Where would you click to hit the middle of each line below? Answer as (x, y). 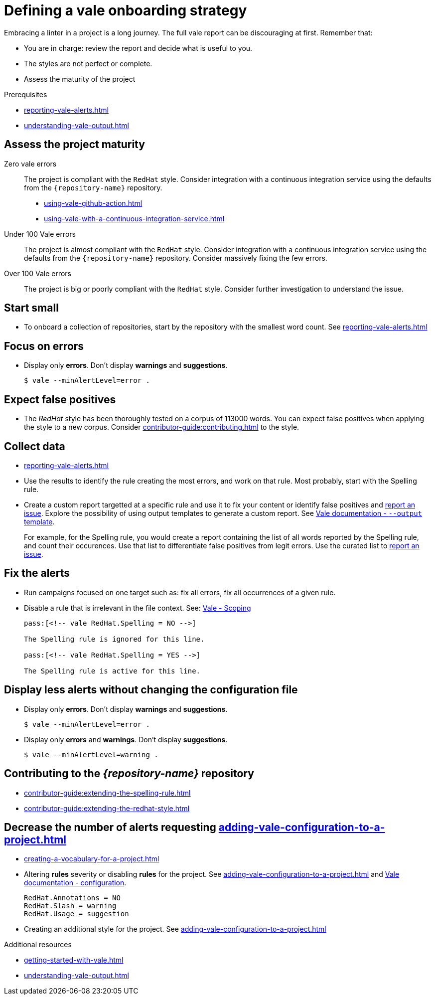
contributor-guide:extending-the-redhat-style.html (107, 808)
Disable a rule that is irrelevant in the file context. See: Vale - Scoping (138, 608)
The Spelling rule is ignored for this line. (114, 639)
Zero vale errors (30, 164)
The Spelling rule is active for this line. (112, 671)
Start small (31, 308)
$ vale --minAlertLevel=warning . (91, 754)
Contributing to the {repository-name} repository (129, 774)
